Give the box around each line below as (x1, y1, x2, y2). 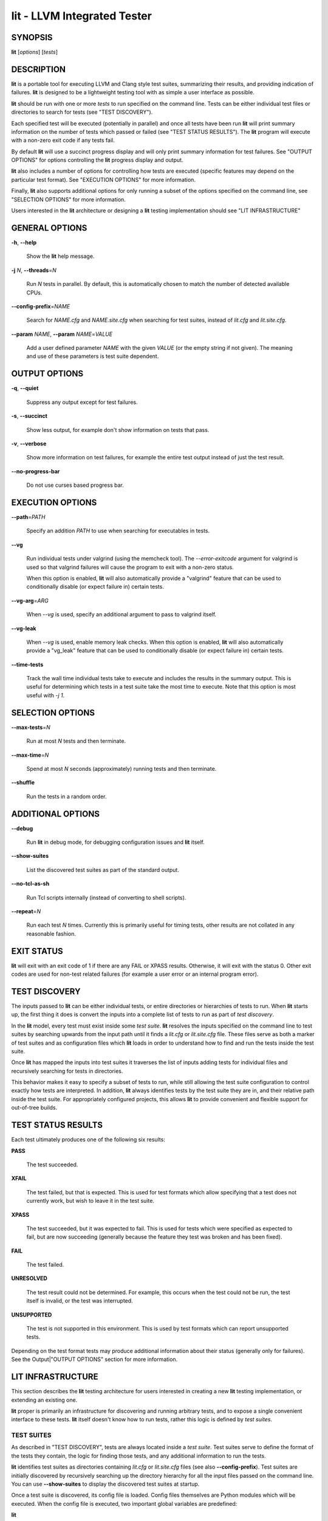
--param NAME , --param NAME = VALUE (11, 330, 113, 338)
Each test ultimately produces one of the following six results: (11, 1136, 165, 1143)
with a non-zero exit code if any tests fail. (11, 137, 115, 144)
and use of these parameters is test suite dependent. (26, 353, 159, 360)
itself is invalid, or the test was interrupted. (26, 1297, 133, 1304)
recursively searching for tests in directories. (11, 1067, 123, 1074)
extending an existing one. (11, 1396, 78, 1404)
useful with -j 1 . (26, 691, 65, 699)
